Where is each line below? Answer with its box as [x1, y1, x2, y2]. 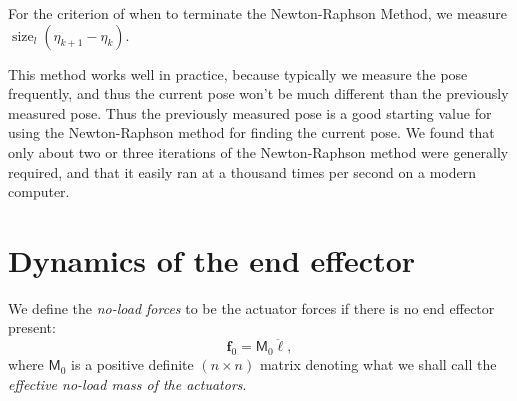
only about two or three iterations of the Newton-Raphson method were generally [8, 141, 509, 162]
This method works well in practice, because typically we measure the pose [8, 63, 468, 84]
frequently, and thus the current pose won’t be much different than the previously [8, 83, 509, 104]
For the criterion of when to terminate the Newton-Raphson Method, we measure [8, 3, 507, 23]
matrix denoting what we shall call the [259, 354, 497, 375]
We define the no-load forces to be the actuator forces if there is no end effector [8, 297, 495, 318]
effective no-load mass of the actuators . [8, 373, 247, 394]
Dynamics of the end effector [8, 239, 416, 280]
